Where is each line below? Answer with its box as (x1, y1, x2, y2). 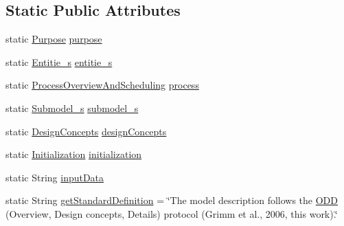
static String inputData (5, 170, 104, 184)
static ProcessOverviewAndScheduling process (5, 78, 199, 92)
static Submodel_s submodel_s (5, 100, 139, 115)
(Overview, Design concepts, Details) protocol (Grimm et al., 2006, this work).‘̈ (5, 206, 338, 221)
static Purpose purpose (5, 32, 102, 46)
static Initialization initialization (5, 147, 142, 161)
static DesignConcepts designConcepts (5, 124, 167, 138)
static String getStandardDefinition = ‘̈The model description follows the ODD (5, 193, 339, 207)
